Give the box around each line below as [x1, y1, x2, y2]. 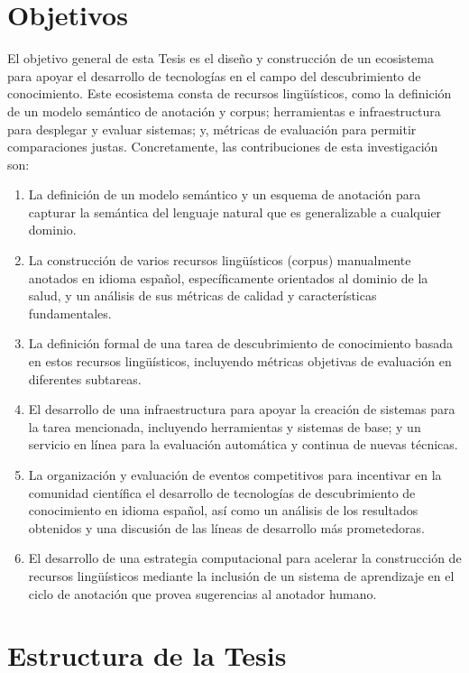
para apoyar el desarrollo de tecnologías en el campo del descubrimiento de [7, 66, 421, 85]
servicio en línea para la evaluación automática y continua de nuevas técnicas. [28, 435, 458, 454]
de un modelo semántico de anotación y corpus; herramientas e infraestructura [7, 101, 441, 120]
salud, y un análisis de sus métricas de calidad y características [28, 286, 377, 305]
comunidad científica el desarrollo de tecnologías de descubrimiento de [28, 483, 416, 502]
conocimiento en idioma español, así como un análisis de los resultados [28, 501, 418, 520]
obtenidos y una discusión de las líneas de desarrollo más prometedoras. [28, 518, 425, 537]
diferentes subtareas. [28, 369, 142, 388]
